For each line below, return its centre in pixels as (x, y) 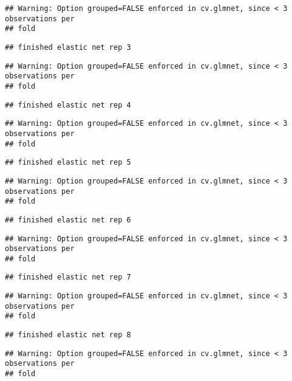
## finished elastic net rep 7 (68, 277)
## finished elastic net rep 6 (68, 220)
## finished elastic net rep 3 (68, 47)
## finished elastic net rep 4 (68, 105)
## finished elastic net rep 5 (68, 163)
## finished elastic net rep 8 (68, 335)
